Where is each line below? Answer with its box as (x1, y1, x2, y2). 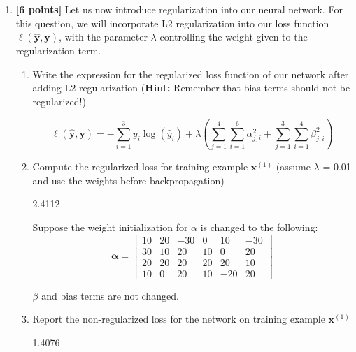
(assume (276, 159, 311, 174)
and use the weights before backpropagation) (32, 173, 225, 187)
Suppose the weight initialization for (32, 220, 188, 235)
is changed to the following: (200, 220, 318, 235)
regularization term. (15, 43, 101, 58)
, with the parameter (59, 29, 148, 44)
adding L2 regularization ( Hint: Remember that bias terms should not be (32, 80, 350, 95)
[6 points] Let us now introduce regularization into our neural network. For (15, 2, 343, 16)
